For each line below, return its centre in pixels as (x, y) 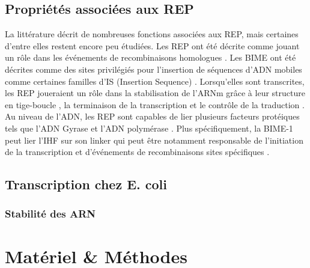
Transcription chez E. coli (86, 184)
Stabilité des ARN (50, 214)
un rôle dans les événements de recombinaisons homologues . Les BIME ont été (150, 57)
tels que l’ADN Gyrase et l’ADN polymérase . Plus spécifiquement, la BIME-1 (149, 128)
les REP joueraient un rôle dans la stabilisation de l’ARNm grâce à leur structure (155, 93)
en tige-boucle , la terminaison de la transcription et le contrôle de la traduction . (155, 104)
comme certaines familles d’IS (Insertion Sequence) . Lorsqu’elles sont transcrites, (155, 81)
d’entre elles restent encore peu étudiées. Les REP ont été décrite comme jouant (152, 45)
